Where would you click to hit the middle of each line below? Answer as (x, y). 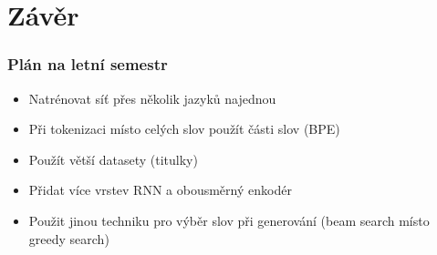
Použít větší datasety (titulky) (113, 159)
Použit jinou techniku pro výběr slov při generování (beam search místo (229, 220)
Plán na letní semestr (88, 64)
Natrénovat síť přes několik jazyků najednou (152, 98)
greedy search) (69, 238)
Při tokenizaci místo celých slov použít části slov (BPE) (184, 129)
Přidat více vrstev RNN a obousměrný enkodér (160, 190)
